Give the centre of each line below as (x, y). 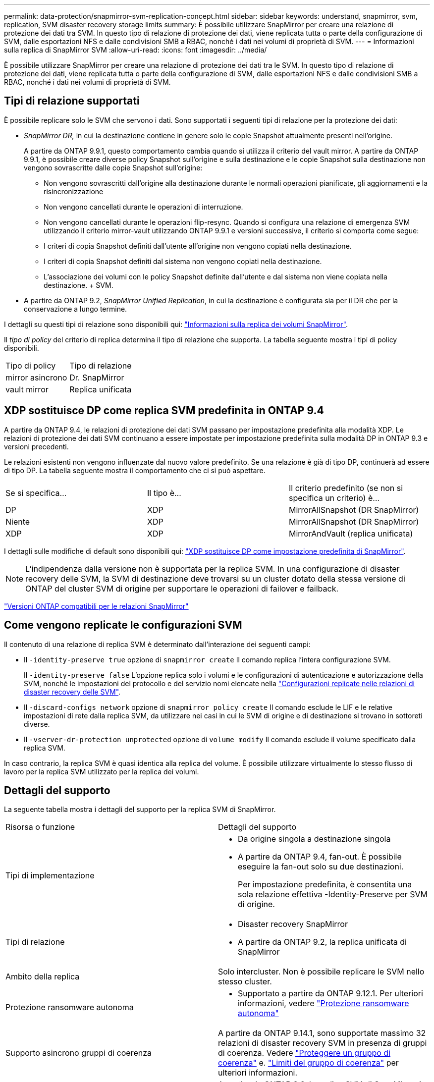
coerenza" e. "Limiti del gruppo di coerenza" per (308, 1063)
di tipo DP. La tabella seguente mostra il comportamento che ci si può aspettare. (135, 470)
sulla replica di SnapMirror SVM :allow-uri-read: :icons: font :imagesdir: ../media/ (136, 50)
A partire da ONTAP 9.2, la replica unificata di (322, 942)
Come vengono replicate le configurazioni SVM (123, 625)
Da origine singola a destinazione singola (314, 839)
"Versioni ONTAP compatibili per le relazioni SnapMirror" (96, 606)
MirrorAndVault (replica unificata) (351, 533)
